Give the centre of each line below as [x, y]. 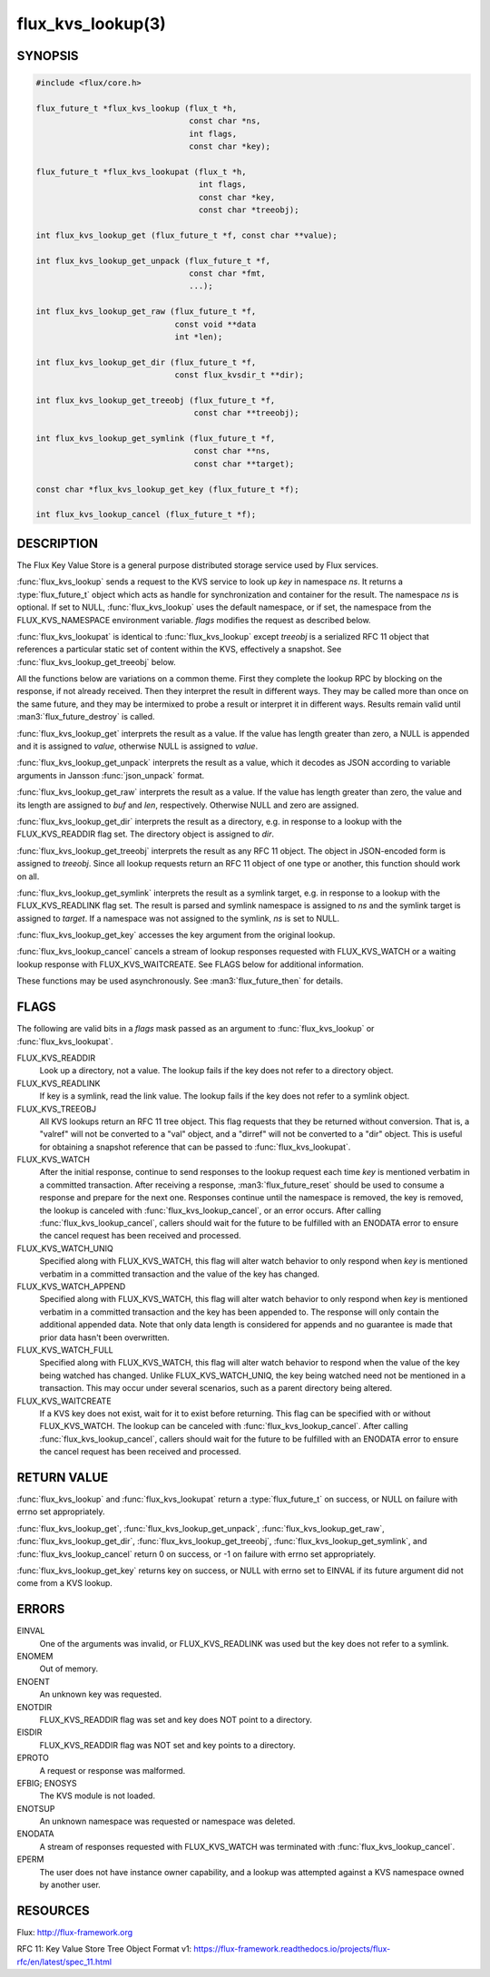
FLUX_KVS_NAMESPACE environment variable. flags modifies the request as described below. [194, 620]
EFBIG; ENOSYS [47, 1783]
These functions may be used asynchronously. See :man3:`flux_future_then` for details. [180, 981]
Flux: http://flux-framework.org [75, 1932]
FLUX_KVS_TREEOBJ [57, 1109]
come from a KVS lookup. [65, 1583]
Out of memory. [69, 1669]
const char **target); [244, 464]
